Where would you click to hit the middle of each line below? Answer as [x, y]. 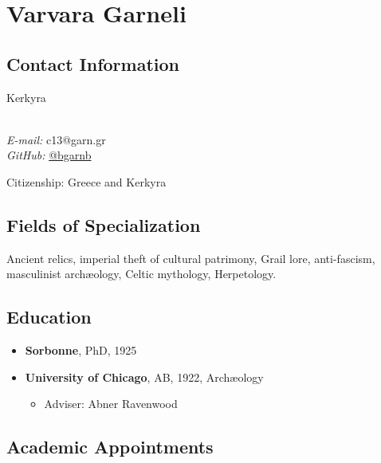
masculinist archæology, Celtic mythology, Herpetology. [141, 274]
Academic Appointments [110, 447]
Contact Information [93, 63]
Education [49, 317]
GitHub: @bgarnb [49, 155]
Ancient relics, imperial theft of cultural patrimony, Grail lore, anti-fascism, [191, 258]
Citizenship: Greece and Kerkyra [86, 181]
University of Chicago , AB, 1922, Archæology [144, 377]
